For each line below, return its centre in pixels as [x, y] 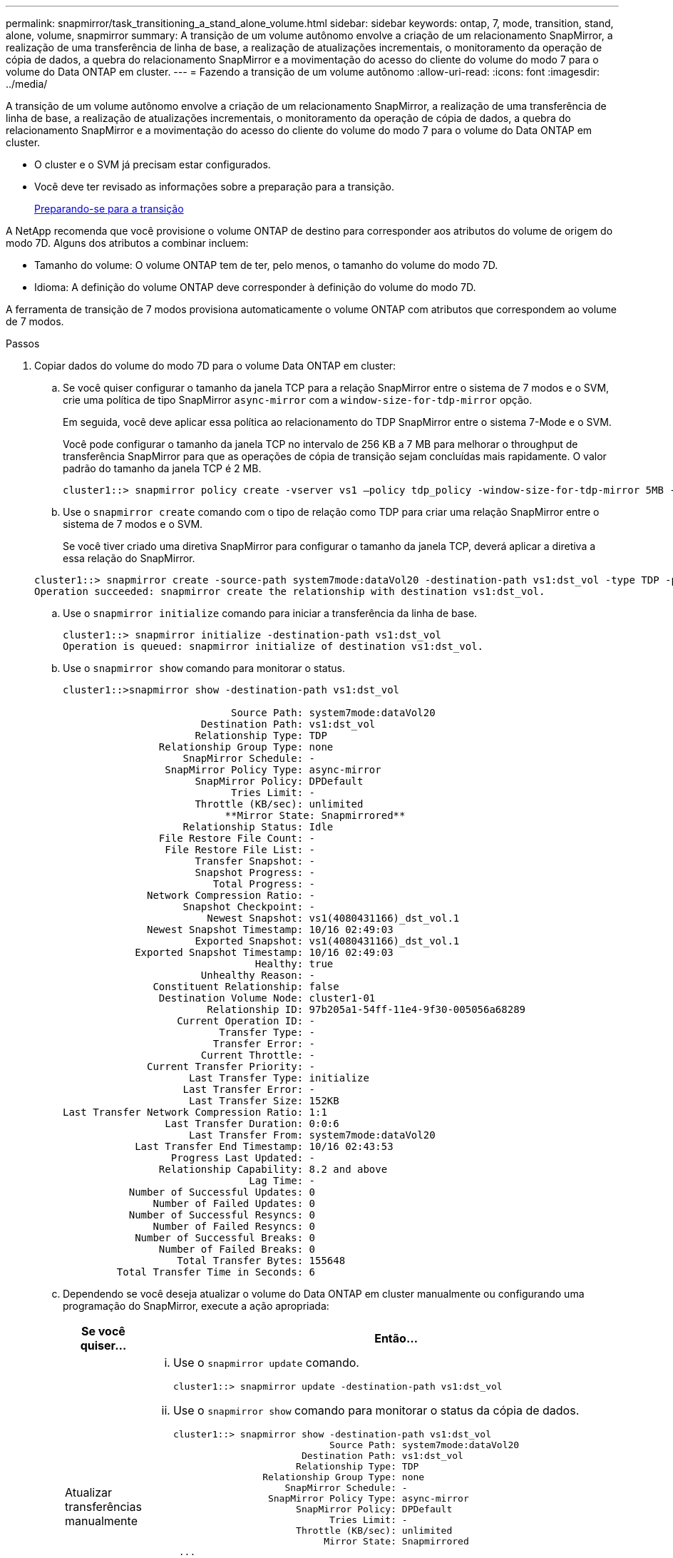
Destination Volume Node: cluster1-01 [267, 998]
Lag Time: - [282, 1181]
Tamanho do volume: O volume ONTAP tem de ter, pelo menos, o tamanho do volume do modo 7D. [266, 265]
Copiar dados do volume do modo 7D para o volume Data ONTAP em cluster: [215, 366]
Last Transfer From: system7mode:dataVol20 [312, 1135]
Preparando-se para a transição [109, 209]
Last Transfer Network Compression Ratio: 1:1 [195, 1112]
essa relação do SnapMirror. [129, 558]
